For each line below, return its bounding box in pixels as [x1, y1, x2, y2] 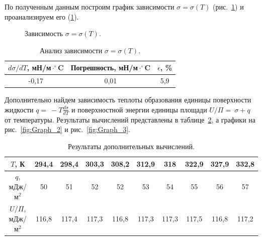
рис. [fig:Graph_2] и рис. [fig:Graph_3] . [5, 124, 130, 135]
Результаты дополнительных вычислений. [68, 141, 195, 151]
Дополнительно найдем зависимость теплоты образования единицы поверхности [5, 94, 251, 105]
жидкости [5, 104, 34, 114]
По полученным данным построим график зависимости [5, 2, 174, 12]
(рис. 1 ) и [213, 2, 244, 12]
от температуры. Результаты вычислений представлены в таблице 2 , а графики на [5, 114, 256, 125]
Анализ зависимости [39, 45, 103, 55]
